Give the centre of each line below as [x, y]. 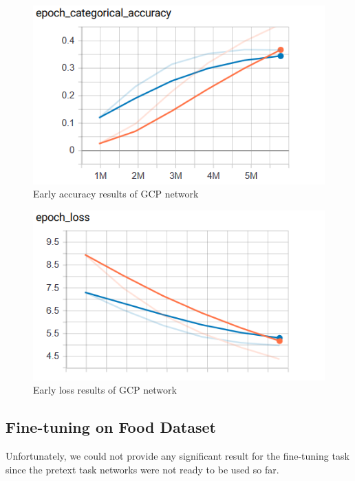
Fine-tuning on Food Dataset [111, 427]
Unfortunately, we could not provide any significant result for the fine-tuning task [177, 456]
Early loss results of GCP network [105, 390]
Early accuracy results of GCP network [116, 194]
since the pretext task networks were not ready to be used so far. [142, 469]
